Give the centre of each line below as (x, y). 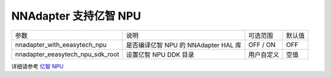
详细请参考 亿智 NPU (37, 66)
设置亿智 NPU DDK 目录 (160, 54)
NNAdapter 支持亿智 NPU (76, 16)
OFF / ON (262, 45)
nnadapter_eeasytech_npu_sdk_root (67, 54)
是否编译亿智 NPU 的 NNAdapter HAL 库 (184, 45)
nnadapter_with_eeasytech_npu (61, 45)
